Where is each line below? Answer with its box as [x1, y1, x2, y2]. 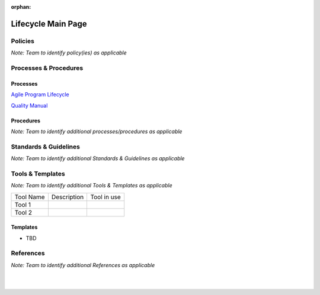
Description [51, 193, 84, 201]
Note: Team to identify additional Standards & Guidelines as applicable [11, 155, 185, 162]
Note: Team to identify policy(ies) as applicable [11, 49, 127, 56]
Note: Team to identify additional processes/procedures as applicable [11, 128, 183, 135]
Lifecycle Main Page [11, 18, 87, 29]
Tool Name [14, 193, 45, 201]
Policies [11, 37, 35, 45]
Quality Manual [11, 102, 48, 109]
